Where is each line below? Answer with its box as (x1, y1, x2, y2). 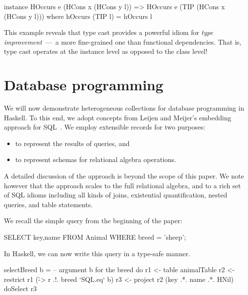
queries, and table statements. (4, 199, 93, 209)
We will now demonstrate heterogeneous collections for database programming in (4, 103, 244, 113)
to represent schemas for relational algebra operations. (15, 154, 176, 164)
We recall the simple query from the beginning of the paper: (4, 215, 183, 226)
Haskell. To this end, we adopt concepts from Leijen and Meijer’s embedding (4, 112, 232, 122)
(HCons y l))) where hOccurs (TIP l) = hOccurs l (4, 11, 152, 21)
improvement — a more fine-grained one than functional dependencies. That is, (4, 36, 242, 47)
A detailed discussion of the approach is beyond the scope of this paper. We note (4, 171, 244, 181)
